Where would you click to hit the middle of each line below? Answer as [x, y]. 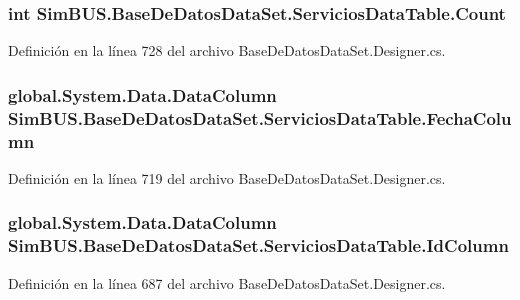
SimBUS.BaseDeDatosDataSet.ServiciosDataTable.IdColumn [258, 245]
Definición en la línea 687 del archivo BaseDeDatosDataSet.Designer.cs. [227, 282]
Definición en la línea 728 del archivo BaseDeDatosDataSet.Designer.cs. [227, 50]
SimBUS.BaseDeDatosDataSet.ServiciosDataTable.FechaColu [260, 117]
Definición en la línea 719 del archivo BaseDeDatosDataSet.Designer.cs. [227, 177]
